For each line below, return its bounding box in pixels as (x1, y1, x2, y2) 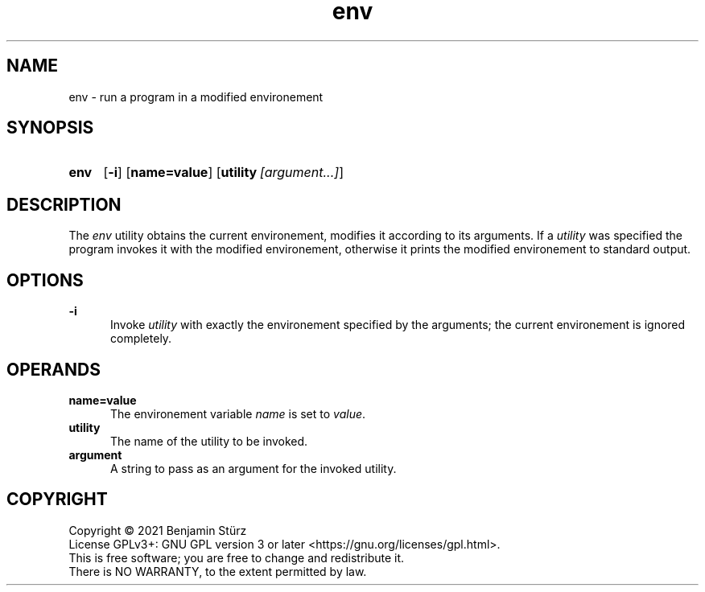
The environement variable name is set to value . (110, 406, 366, 421)
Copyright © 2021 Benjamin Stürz (68, 523, 247, 537)
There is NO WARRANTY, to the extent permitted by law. (68, 564, 367, 578)
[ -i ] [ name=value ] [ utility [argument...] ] (103, 164, 344, 181)
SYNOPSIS (6, 117, 94, 138)
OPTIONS (6, 269, 84, 290)
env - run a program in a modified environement (68, 89, 324, 104)
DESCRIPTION (6, 194, 122, 215)
